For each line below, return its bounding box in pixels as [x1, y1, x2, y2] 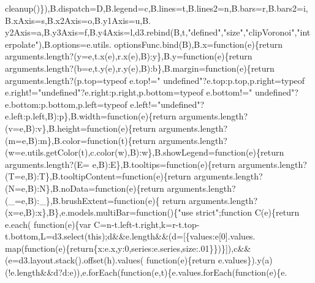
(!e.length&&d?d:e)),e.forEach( [5, 266, 121, 279]
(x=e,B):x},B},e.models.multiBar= [5, 206, 137, 219]
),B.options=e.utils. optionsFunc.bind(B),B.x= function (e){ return [38, 37, 283, 50]
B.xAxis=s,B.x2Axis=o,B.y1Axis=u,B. [5, 13, 151, 26]
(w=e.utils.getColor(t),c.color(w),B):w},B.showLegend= [5, 146, 215, 159]
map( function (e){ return [5, 241, 94, 254]
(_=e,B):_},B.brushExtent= [5, 194, 115, 206]
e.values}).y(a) [218, 254, 273, 266]
